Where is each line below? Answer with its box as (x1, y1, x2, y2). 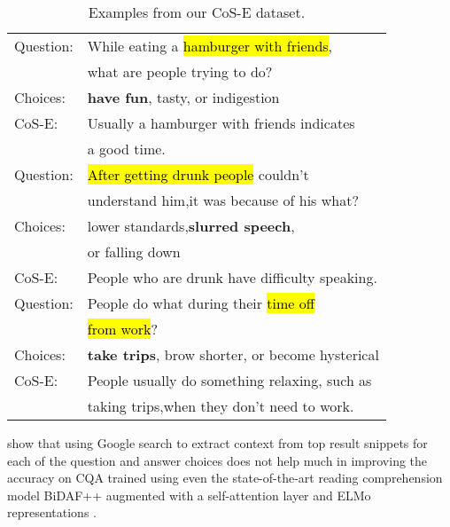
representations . (7, 503, 97, 522)
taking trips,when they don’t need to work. (87, 396, 354, 416)
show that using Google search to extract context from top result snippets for (7, 434, 428, 452)
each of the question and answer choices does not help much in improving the (7, 451, 428, 469)
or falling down (87, 241, 181, 262)
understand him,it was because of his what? (87, 190, 359, 210)
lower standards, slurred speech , (87, 216, 295, 236)
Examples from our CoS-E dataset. (88, 2, 306, 22)
